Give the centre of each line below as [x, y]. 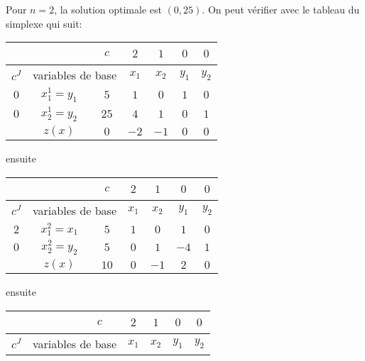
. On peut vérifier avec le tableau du [281, 9]
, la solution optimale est [108, 9]
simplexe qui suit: [44, 23]
